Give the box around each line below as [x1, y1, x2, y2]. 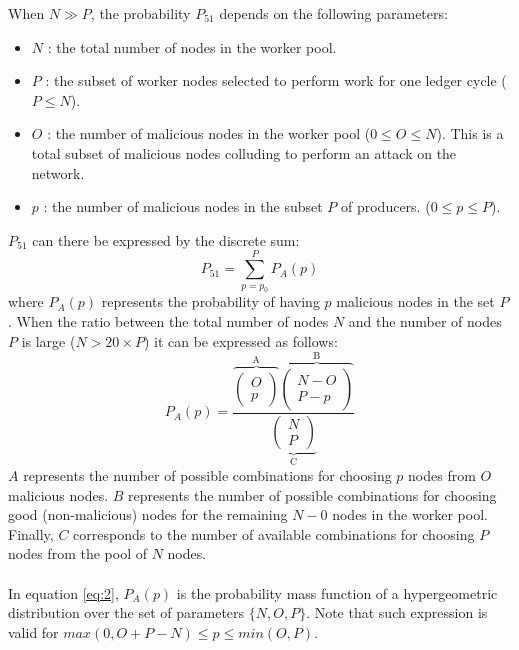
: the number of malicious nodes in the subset [43, 196, 323, 217]
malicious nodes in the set [336, 291, 495, 312]
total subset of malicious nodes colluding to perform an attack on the [31, 142, 457, 163]
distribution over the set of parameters [8, 602, 245, 623]
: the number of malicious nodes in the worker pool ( [47, 123, 371, 144]
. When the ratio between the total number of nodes [8, 311, 329, 332]
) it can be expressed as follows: [143, 330, 338, 351]
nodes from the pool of [8, 543, 147, 564]
